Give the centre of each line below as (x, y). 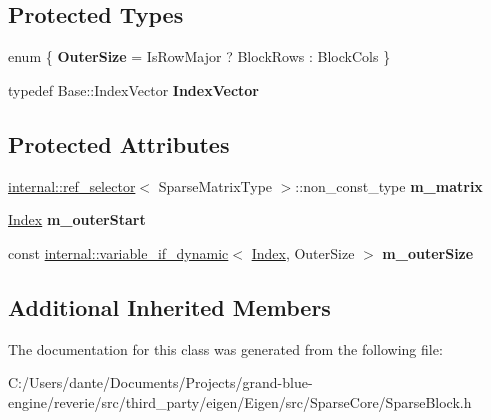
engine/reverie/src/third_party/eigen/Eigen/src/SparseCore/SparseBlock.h (240, 401)
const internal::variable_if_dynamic (118, 252)
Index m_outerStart (77, 219)
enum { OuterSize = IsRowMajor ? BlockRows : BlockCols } (199, 56)
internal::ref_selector (72, 185)
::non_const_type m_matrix (389, 185)
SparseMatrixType (215, 185)
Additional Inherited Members (169, 306)
